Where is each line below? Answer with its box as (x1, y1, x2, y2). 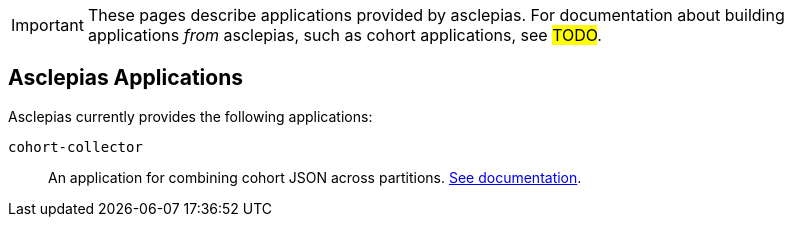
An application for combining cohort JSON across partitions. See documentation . (48, 168, 582, 186)
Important (11, 15, 84, 35)
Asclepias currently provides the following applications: (8, 107, 373, 125)
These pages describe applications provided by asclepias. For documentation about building (87, 5, 785, 25)
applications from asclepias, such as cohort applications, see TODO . (87, 25, 602, 45)
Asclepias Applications (8, 65, 243, 91)
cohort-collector (8, 138, 143, 155)
